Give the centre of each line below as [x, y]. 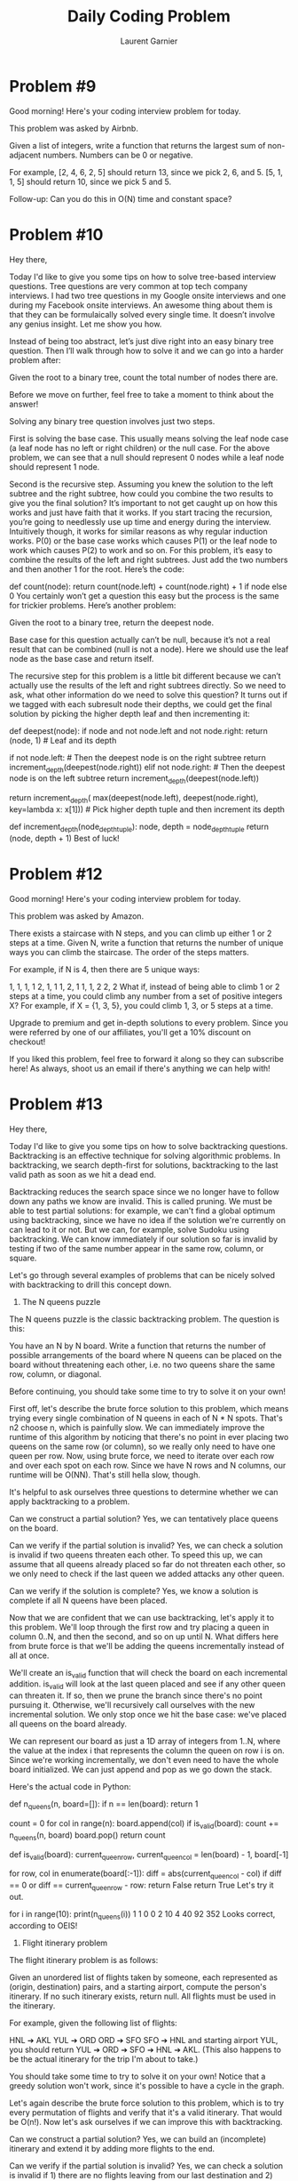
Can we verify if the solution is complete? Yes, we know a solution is [134, 1590]
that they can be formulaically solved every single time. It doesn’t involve [142, 314]
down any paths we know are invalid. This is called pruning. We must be [141, 1201]
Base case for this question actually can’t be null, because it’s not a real [140, 640]
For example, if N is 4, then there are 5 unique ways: [105, 969]
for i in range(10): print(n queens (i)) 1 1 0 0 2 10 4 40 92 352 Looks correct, [142, 1915]
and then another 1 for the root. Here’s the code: [97, 569]
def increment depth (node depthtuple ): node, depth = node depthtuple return [139, 827]
